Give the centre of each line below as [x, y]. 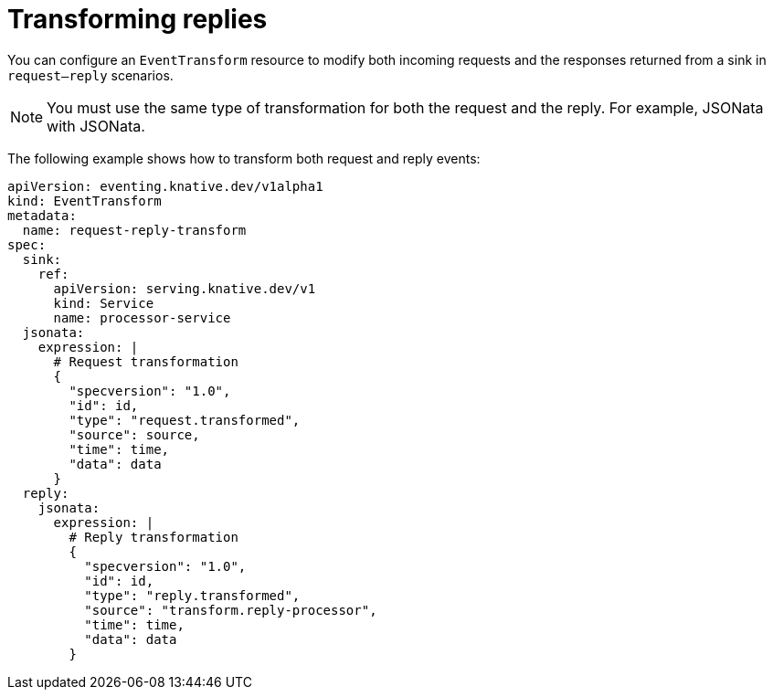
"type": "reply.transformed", [192, 595]
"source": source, [134, 434]
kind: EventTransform [85, 201]
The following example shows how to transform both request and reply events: [244, 158]
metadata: [42, 215]
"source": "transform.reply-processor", [231, 610]
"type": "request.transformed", [185, 420]
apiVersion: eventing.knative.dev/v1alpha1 [165, 186]
